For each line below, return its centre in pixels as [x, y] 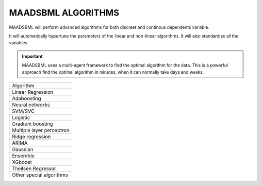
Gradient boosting [33, 124]
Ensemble [23, 155]
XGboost [22, 162]
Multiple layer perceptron [41, 130]
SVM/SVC [23, 111]
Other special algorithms [40, 175]
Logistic [21, 118]
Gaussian [23, 149]
